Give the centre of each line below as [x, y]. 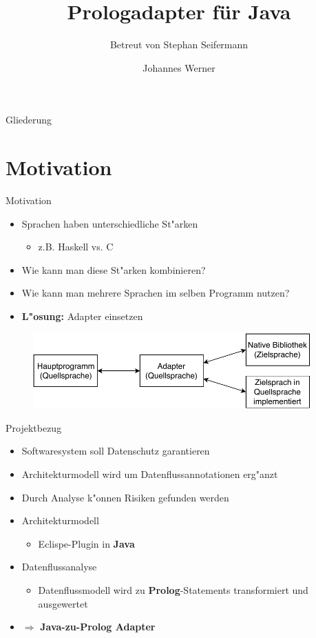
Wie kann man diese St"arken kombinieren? [114, 269]
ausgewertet [63, 603]
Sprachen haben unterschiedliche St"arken [110, 223]
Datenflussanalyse [59, 567]
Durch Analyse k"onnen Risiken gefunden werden [125, 497]
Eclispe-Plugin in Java [86, 543]
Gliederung [29, 120]
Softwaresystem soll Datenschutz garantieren [116, 451]
